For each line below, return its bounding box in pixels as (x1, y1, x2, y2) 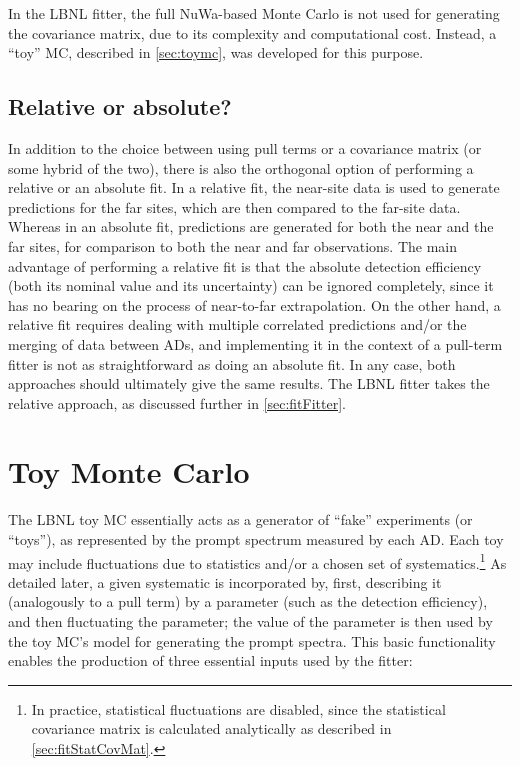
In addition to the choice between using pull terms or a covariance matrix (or (8, 137, 482, 158)
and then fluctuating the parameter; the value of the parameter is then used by (8, 611, 493, 632)
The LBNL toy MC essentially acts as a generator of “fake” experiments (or (8, 509, 473, 530)
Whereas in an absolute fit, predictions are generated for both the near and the (8, 216, 494, 237)
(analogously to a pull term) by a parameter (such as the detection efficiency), (8, 591, 488, 612)
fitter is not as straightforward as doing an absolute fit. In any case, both (8, 353, 456, 374)
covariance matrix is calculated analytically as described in (31, 718, 392, 739)
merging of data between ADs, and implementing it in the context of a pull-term (8, 333, 503, 354)
